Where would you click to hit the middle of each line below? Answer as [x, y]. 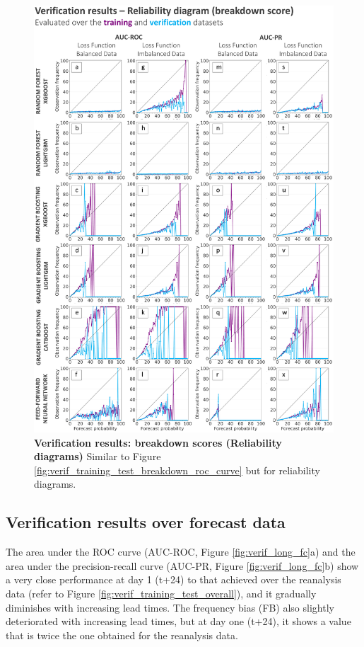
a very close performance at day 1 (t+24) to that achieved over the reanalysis [174, 579]
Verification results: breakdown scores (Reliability [158, 442]
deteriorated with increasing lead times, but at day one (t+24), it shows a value [178, 621]
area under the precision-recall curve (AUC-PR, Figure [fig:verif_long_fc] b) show [182, 565]
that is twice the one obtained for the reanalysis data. [122, 635]
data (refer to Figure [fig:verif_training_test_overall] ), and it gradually [161, 593]
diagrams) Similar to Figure [98, 456]
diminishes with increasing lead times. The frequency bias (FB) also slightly [170, 607]
